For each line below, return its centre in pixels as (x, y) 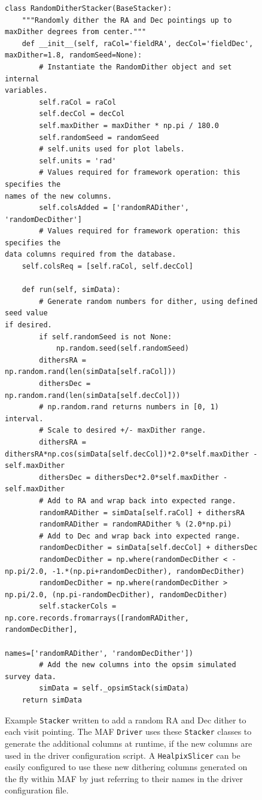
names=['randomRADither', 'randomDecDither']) (99, 653)
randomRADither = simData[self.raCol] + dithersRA (142, 512)
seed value (26, 313)
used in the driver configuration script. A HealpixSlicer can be (123, 755)
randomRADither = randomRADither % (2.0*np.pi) (135, 524)
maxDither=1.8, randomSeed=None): (74, 55)
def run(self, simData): (71, 290)
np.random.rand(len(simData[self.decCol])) (93, 395)
